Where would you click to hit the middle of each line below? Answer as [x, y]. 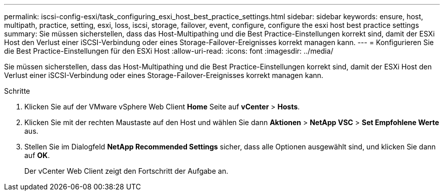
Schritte [17, 91]
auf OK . [37, 155]
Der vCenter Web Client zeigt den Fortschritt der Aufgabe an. [126, 171]
